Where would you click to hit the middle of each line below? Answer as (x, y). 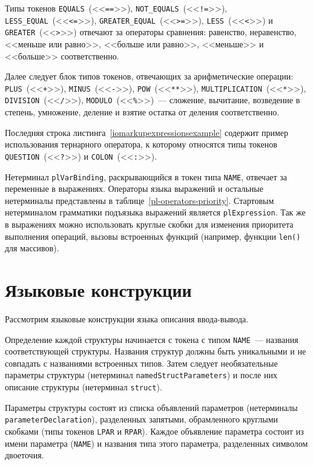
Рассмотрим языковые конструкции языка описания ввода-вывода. (127, 318)
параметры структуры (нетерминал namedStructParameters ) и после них (141, 375)
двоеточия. (25, 455)
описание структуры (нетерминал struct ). (84, 387)
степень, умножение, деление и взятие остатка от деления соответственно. (142, 112)
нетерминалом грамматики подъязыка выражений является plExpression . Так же (155, 212)
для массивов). (32, 248)
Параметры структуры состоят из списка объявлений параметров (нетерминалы (151, 407)
